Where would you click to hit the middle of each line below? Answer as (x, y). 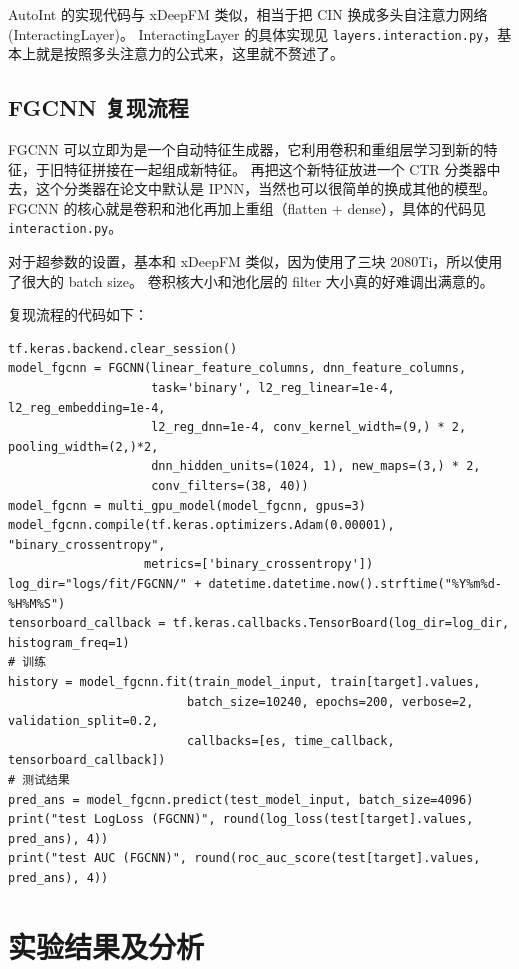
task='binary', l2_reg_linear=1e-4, (273, 388)
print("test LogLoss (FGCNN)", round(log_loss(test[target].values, (241, 819)
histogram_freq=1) (69, 642)
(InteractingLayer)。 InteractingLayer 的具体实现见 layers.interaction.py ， (253, 33)
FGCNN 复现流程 (98, 107)
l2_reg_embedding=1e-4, (87, 407)
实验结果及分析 (106, 945)
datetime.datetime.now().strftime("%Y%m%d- (355, 583)
